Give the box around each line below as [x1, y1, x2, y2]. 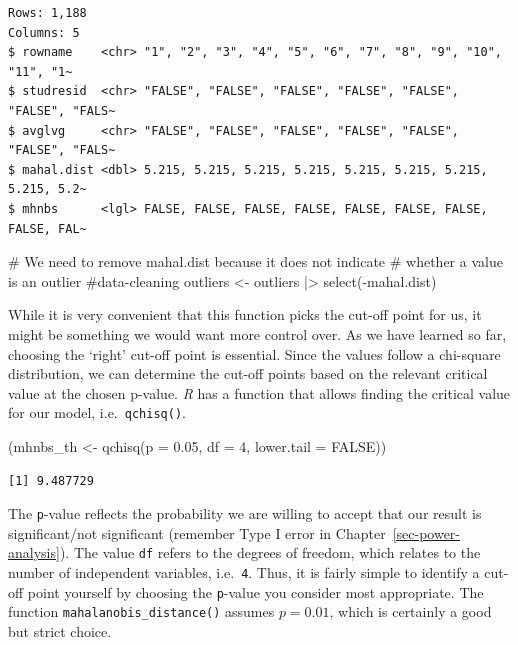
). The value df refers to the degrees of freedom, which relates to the [59, 542, 481, 563]
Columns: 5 [8, 25, 80, 40]
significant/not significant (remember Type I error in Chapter [8, 522, 386, 543]
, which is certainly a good [329, 601, 492, 622]
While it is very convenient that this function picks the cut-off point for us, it [8, 304, 482, 325]
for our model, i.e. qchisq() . [8, 402, 186, 423]
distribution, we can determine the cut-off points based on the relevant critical [8, 363, 488, 384]
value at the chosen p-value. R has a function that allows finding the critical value [8, 382, 511, 403]
